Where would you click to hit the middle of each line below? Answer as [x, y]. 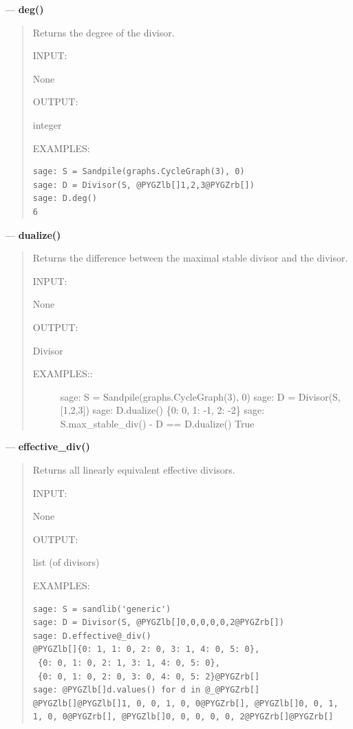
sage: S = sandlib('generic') [102, 609]
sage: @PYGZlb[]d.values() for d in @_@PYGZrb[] [146, 690]
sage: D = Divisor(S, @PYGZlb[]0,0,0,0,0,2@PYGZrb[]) [158, 623]
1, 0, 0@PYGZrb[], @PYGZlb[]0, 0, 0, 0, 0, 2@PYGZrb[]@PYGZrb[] [183, 717]
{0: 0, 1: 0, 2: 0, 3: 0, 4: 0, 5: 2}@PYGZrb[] [149, 676]
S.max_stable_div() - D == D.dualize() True [157, 423]
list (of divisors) [66, 562]
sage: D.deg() [65, 199]
